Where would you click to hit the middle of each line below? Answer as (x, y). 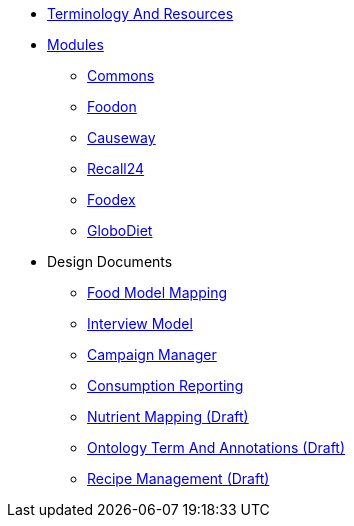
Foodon (112, 106)
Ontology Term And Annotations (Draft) (216, 447)
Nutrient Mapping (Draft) (168, 416)
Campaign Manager (152, 354)
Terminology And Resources (140, 13)
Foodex (111, 199)
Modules (75, 44)
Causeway (121, 137)
